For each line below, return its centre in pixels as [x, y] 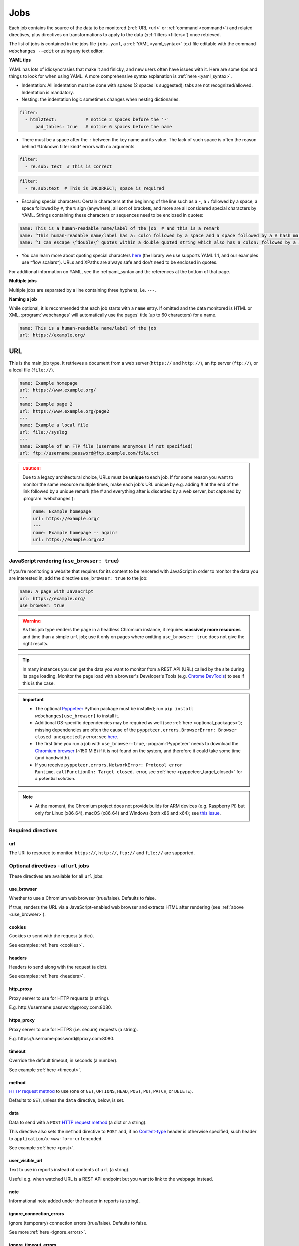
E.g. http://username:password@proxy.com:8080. [61, 1007]
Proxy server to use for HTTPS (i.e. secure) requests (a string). [74, 1029]
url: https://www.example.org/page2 [65, 411]
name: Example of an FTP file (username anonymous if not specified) [106, 446]
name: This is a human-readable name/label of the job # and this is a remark [120, 229]
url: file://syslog [43, 432]
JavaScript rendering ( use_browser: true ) [64, 561]
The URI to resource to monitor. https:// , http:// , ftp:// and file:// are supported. [102, 853]
